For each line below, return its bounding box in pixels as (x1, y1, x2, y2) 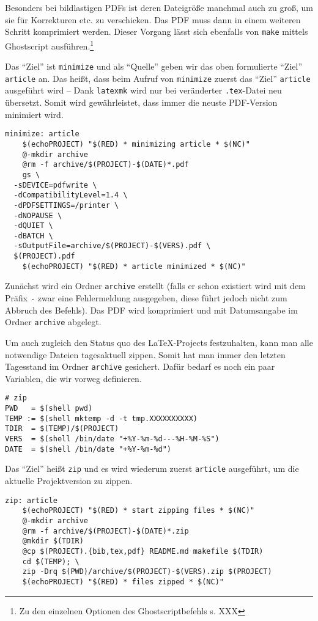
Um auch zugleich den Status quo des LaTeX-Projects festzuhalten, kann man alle (5, 336, 313, 348)
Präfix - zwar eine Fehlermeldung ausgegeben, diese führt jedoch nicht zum (5, 292, 287, 304)
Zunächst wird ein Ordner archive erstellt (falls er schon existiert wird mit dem (5, 279, 306, 292)
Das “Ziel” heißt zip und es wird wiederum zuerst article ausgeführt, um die (5, 462, 299, 475)
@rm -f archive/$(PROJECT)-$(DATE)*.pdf (22, 160, 189, 169)
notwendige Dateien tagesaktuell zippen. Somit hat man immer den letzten (5, 348, 286, 361)
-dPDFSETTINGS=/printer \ (13, 200, 119, 210)
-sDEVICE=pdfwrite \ (13, 180, 97, 189)
